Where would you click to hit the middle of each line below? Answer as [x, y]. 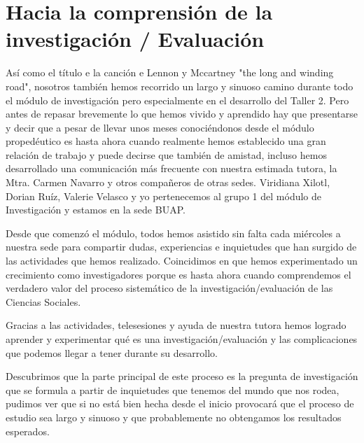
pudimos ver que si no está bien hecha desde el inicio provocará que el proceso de [180, 403]
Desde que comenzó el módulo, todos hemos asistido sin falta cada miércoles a [173, 233]
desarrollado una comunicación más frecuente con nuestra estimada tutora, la [171, 168]
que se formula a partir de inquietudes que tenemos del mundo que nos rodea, [173, 389]
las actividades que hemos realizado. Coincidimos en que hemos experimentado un [182, 261]
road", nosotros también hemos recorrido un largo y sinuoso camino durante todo [180, 86]
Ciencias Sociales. [43, 301]
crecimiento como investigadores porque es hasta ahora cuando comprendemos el [178, 274]
